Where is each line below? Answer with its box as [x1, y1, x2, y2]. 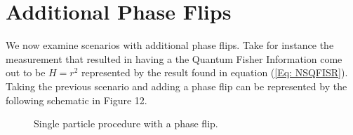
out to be [6, 65, 46, 80]
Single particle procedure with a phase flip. [34, 116, 218, 131]
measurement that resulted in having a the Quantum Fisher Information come [6, 51, 342, 66]
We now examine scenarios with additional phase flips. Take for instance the [6, 38, 334, 52]
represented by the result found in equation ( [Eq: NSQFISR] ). [81, 65, 348, 80]
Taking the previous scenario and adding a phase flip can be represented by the [6, 78, 347, 93]
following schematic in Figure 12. [6, 92, 147, 107]
